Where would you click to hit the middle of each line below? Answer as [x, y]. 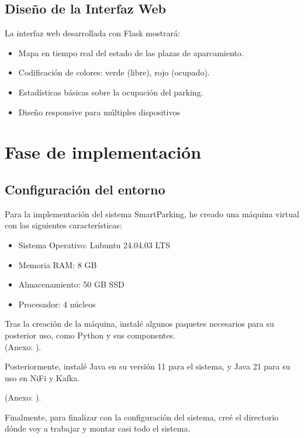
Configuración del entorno [85, 189]
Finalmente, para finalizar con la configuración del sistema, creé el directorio [142, 417]
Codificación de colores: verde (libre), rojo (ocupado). [114, 72]
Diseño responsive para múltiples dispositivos [99, 112]
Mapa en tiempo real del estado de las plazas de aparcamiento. [131, 52]
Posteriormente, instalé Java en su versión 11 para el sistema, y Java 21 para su [148, 366]
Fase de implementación [103, 152]
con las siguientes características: [63, 225]
